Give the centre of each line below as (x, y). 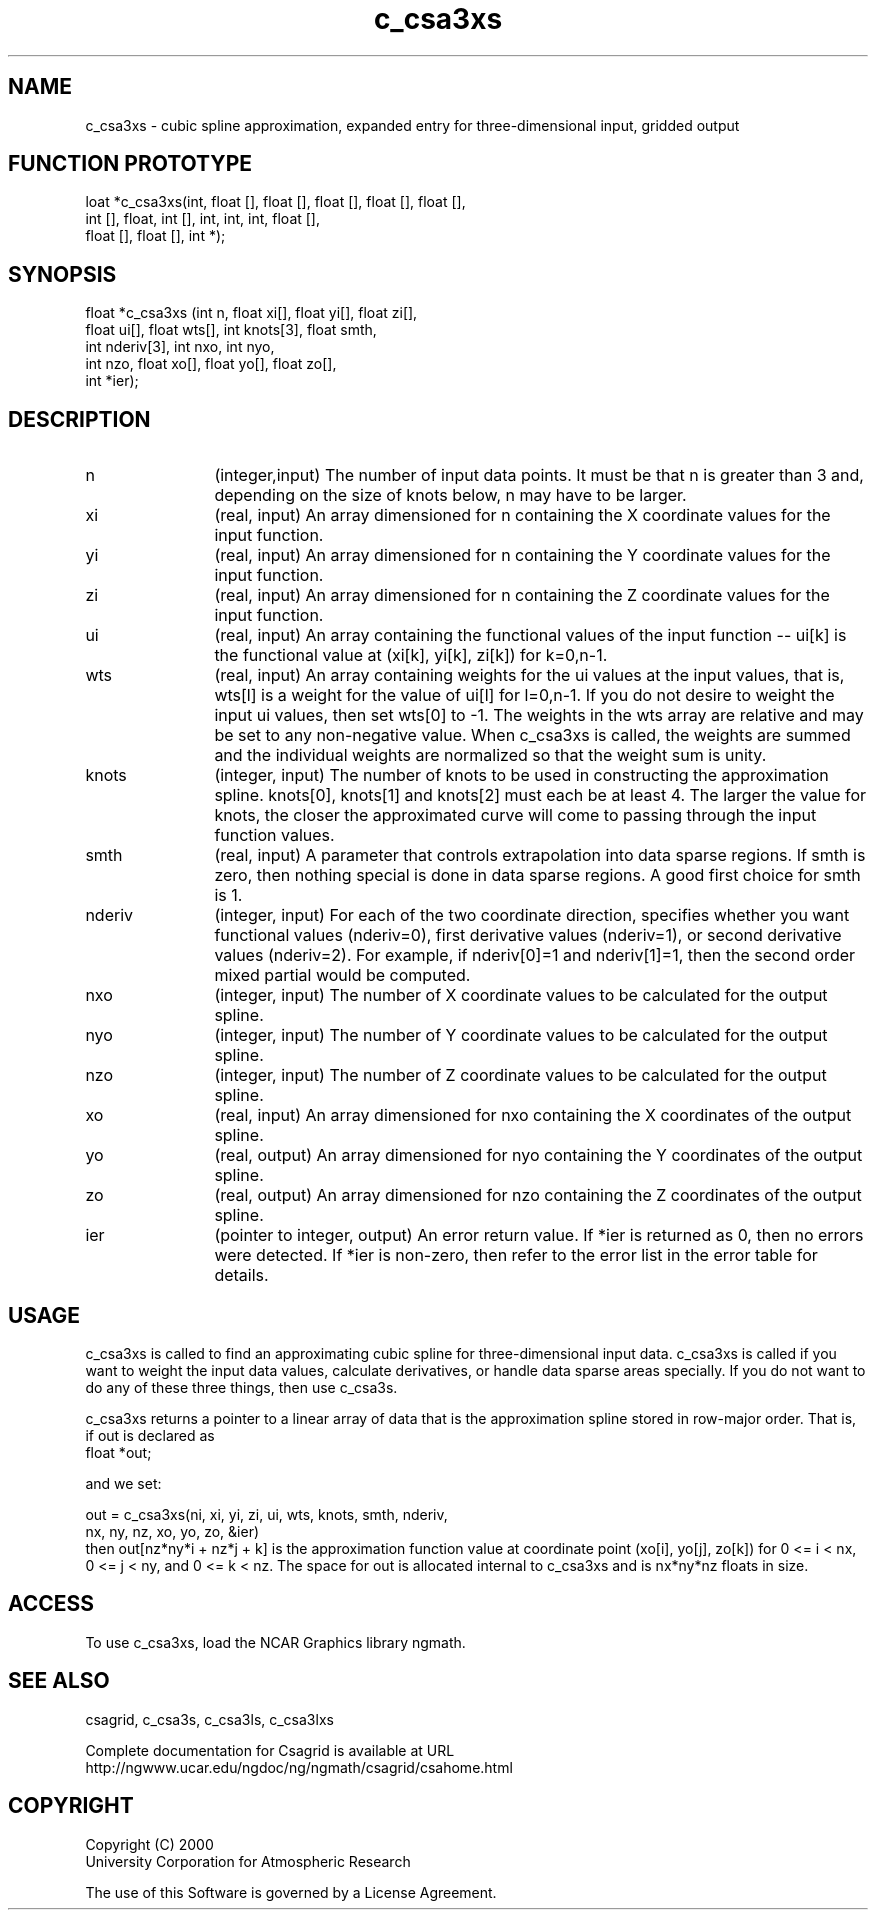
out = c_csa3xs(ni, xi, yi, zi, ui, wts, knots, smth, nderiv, (266, 1514)
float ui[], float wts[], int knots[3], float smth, (231, 330)
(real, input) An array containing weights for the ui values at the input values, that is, (529, 675)
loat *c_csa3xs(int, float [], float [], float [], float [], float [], (275, 202)
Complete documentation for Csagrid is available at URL (270, 1750)
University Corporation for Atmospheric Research (248, 1861)
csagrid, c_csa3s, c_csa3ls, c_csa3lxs (209, 1719)
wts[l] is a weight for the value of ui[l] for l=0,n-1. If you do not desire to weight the (524, 695)
